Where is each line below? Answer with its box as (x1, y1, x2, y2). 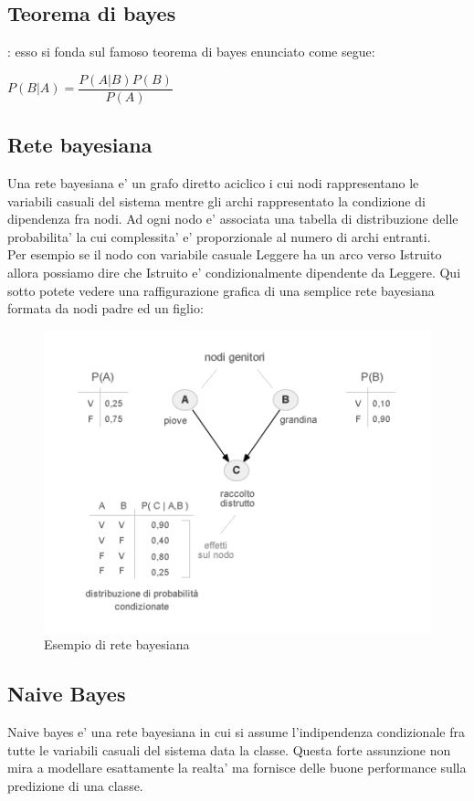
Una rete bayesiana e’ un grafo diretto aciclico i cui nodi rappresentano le (7, 174, 419, 193)
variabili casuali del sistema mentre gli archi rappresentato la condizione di (7, 191, 426, 210)
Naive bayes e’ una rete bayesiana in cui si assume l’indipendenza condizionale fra (7, 722, 465, 741)
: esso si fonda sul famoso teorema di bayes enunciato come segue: (7, 42, 375, 61)
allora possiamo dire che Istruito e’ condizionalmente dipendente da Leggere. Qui (7, 263, 461, 282)
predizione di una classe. (7, 775, 143, 795)
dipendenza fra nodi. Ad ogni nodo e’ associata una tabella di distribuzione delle (7, 209, 458, 228)
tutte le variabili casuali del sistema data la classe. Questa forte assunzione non (7, 740, 451, 759)
